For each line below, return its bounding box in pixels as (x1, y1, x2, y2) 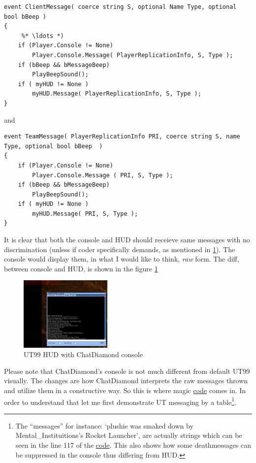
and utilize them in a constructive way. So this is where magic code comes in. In (4, 385, 246, 395)
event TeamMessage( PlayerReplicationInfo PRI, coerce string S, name (4, 133, 240, 140)
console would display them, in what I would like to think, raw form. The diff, (4, 254, 239, 264)
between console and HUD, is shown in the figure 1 (4, 263, 158, 273)
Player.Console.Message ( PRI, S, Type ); (32, 171, 173, 179)
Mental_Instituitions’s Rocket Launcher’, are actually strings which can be (15, 430, 242, 440)
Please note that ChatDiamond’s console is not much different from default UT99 (4, 365, 250, 376)
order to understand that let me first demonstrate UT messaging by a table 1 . (4, 395, 236, 407)
